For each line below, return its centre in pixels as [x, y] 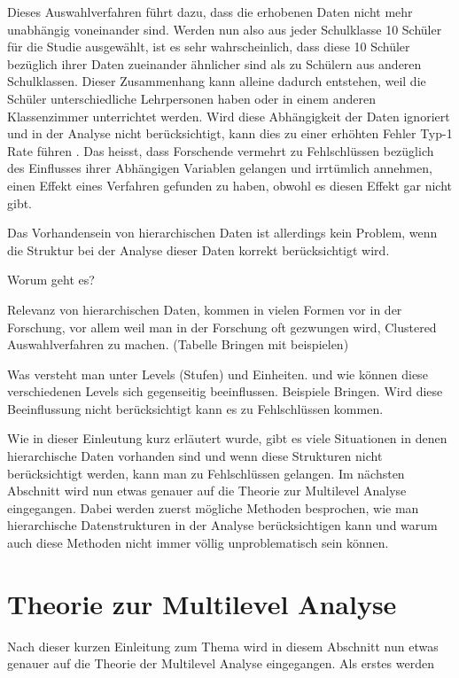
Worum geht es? [51, 280]
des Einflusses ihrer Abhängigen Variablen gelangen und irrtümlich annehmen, [220, 168]
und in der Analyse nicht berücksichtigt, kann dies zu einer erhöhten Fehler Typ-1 [230, 133]
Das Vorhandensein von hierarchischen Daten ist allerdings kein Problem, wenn [222, 233]
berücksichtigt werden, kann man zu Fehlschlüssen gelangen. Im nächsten [206, 473]
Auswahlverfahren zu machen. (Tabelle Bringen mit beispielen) [178, 344]
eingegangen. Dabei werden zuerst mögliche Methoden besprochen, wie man [213, 507]
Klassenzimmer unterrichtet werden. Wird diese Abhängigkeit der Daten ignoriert [229, 116]
